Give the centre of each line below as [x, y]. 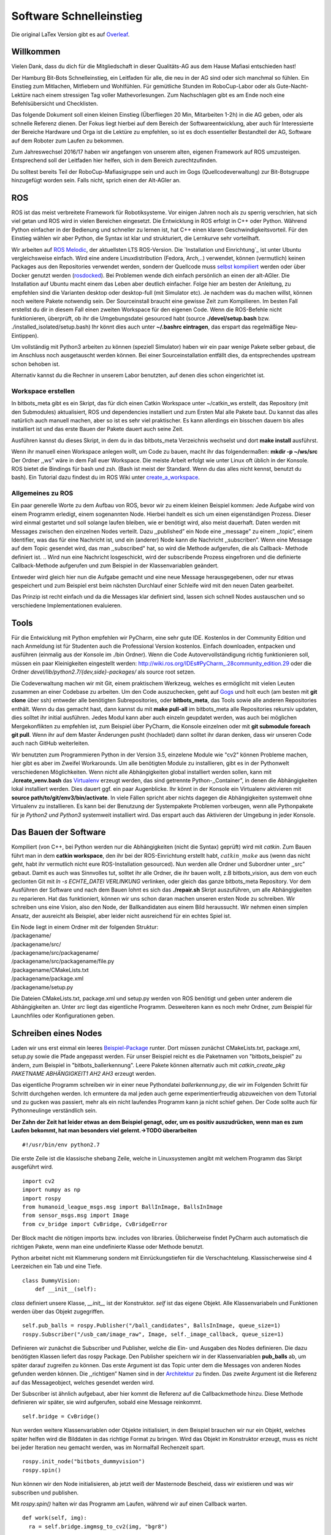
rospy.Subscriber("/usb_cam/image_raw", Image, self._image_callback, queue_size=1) [153, 1334]
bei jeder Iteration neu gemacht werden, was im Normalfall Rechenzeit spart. [108, 1447]
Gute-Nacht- [292, 87]
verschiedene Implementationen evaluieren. [67, 605]
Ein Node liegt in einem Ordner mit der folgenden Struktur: [85, 927]
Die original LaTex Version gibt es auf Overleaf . [70, 34]
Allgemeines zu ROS [42, 493]
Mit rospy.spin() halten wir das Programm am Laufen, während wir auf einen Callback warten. [129, 1504]
